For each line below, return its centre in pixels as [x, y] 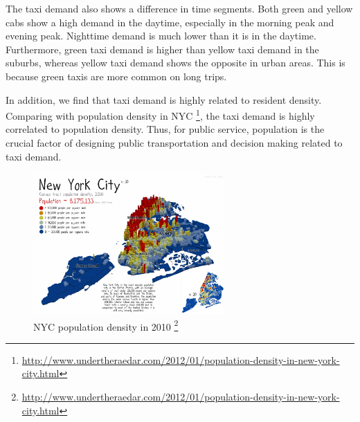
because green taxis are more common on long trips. [116, 76]
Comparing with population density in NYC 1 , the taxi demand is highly [160, 114]
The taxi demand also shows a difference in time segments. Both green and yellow [179, 8]
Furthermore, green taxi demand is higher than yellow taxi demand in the [162, 49]
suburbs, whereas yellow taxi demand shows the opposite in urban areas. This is [175, 63]
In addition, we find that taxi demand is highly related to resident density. [164, 99]
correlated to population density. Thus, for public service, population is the [165, 129]
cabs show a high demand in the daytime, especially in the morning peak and [170, 22]
